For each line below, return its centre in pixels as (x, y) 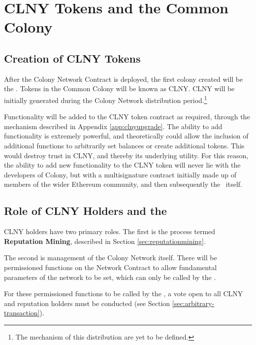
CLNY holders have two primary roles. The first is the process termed (110, 231)
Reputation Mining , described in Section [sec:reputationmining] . (105, 241)
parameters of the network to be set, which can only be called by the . (110, 277)
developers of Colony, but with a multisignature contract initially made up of (120, 174)
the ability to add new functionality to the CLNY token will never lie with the (122, 165)
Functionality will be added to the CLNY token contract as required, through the (127, 117)
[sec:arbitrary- (193, 303)
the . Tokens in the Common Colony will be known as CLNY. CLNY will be (119, 88)
